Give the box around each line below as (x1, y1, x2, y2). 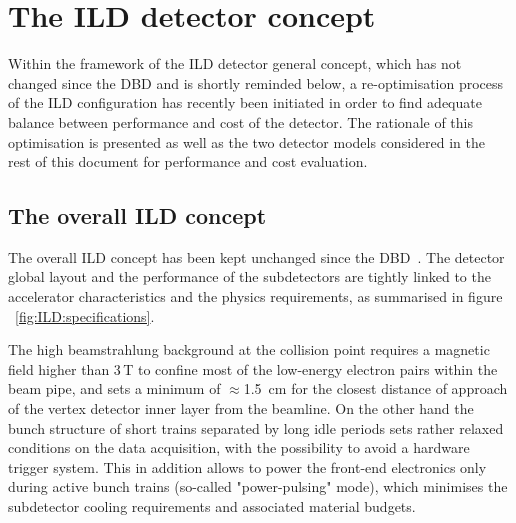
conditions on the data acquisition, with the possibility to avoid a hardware (8, 437, 470, 458)
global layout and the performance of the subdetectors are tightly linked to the (8, 266, 491, 287)
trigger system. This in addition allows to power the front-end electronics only (8, 456, 487, 477)
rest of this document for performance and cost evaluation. (8, 151, 368, 172)
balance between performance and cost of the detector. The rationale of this (8, 111, 474, 132)
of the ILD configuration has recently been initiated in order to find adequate (8, 92, 482, 113)
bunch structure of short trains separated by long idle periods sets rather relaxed (8, 417, 504, 438)
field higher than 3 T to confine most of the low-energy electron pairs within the (8, 358, 498, 379)
